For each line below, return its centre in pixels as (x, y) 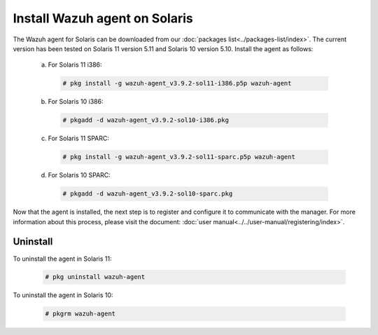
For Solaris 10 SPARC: (79, 175)
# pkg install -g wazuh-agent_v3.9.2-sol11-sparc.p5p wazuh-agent (179, 157)
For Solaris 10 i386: (76, 102)
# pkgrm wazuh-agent (80, 314)
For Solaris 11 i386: (75, 65)
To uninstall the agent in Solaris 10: (63, 295)
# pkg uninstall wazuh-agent (95, 277)
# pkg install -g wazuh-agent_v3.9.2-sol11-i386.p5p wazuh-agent (177, 83)
